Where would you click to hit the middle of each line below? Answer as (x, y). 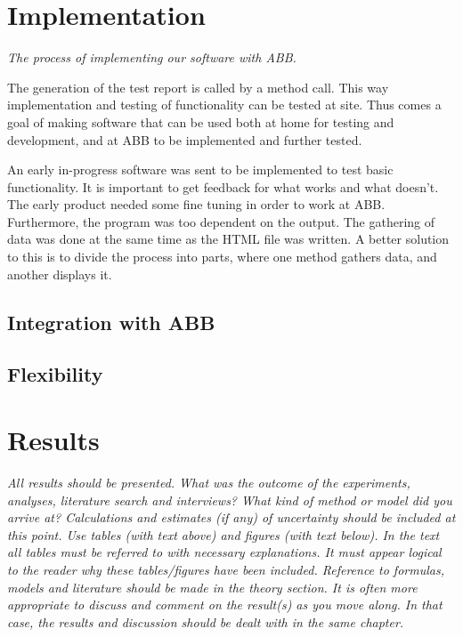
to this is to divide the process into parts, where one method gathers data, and (222, 257)
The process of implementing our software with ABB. (152, 57)
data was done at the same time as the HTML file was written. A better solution (228, 239)
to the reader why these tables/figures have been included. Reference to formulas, (226, 569)
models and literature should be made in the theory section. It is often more (212, 587)
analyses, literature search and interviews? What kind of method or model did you (230, 500)
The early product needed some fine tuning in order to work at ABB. (196, 204)
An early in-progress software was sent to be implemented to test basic (200, 169)
